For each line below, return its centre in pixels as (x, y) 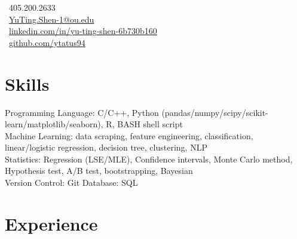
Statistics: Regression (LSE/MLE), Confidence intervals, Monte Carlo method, (149, 159)
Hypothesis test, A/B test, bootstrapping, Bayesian (99, 171)
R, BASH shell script (144, 124)
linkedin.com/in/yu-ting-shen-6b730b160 (83, 31)
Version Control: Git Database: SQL (71, 183)
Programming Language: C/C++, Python (82, 112)
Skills (27, 83)
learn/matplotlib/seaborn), (54, 124)
